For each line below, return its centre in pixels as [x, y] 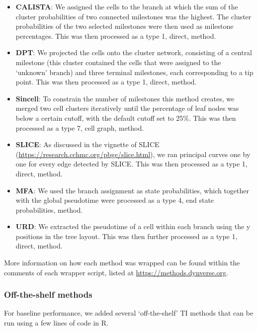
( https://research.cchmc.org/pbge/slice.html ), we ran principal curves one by [133, 154]
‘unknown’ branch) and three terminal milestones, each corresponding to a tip [134, 72]
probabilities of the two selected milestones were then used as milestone [125, 26]
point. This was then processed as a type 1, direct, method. [106, 82]
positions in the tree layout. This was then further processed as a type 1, [127, 236]
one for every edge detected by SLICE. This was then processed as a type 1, [131, 164]
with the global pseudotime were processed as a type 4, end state [115, 200]
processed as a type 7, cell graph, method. [80, 127]
